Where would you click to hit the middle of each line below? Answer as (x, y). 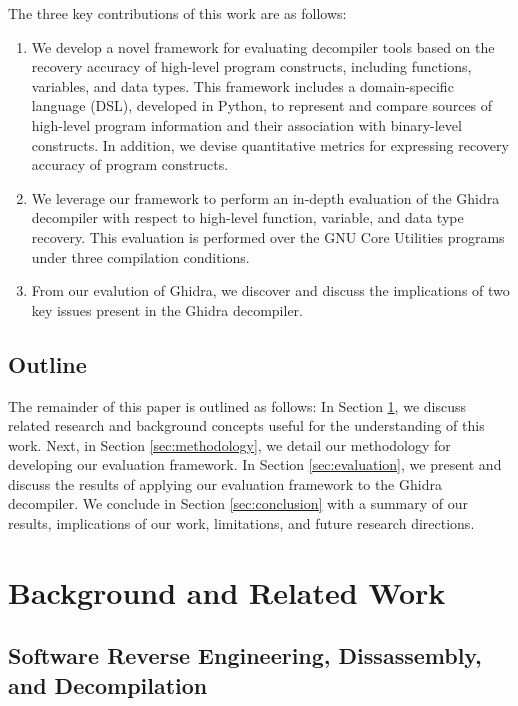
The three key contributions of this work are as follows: (177, 13)
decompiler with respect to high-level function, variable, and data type (247, 217)
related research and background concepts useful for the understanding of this (246, 425)
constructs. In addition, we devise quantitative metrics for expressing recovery (270, 144)
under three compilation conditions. (140, 256)
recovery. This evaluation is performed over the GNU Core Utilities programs (268, 236)
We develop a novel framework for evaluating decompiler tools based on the (263, 46)
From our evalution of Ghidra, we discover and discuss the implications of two (270, 290)
